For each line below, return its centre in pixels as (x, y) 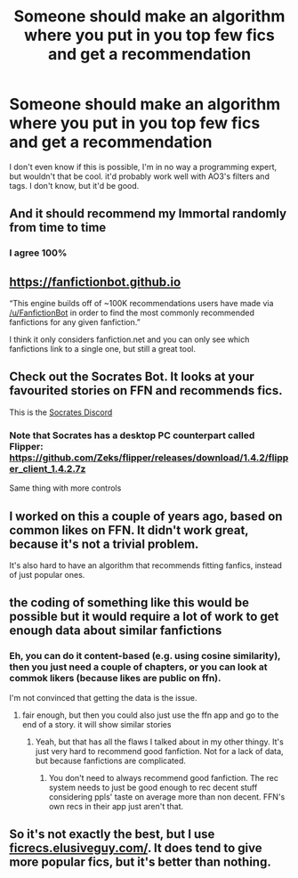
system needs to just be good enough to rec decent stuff (153, 787)
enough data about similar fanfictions (116, 631)
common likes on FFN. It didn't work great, (129, 530)
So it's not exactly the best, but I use (112, 834)
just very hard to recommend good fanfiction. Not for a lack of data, (159, 751)
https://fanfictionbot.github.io (95, 282)
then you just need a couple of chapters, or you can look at (138, 667)
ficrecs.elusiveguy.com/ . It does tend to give (136, 848)
